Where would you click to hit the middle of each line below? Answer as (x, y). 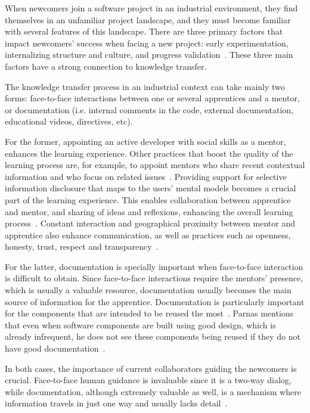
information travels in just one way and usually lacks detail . (116, 403)
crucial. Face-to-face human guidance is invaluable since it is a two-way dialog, (148, 380)
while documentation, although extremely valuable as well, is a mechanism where (153, 391)
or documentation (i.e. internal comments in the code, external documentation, (149, 109)
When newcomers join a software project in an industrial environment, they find (151, 8)
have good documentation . (55, 348)
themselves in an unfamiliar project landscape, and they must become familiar (148, 19)
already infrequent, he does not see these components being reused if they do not (153, 336)
